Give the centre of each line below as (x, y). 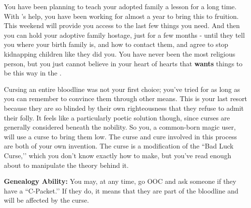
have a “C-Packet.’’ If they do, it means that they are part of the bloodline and (121, 190)
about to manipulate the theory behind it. (66, 165)
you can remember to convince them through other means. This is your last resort (126, 98)
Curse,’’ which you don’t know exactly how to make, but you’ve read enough (118, 155)
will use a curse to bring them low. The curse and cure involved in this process (120, 136)
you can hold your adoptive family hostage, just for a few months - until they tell (125, 35)
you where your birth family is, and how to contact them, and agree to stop (116, 44)
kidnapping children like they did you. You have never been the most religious (120, 53)
